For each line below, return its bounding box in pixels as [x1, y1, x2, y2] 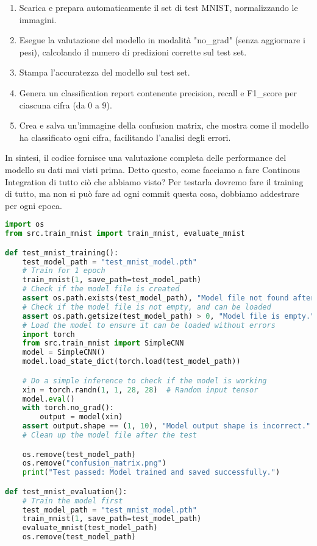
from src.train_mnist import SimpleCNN [22, 339, 184, 348]
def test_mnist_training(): [5, 248, 119, 257]
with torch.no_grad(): [22, 403, 114, 413]
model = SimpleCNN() [22, 348, 105, 357]
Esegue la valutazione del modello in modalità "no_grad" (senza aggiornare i [19, 34, 305, 46]
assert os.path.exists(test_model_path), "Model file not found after [22, 294, 315, 303]
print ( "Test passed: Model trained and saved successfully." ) [22, 468, 280, 477]
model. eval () [22, 394, 75, 403]
